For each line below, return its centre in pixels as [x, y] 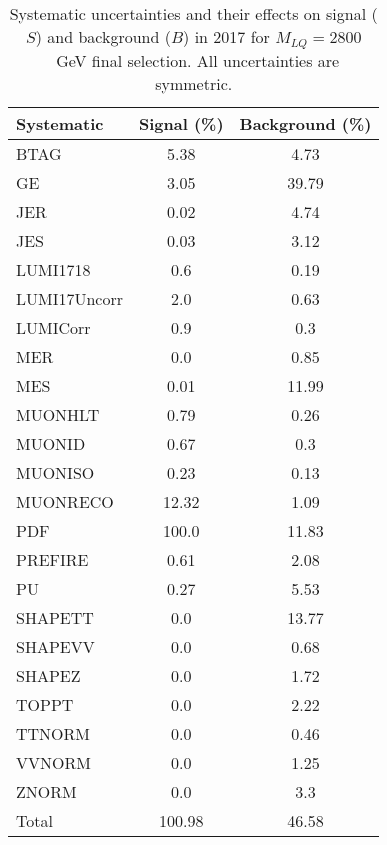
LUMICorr [53, 327]
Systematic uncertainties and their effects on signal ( [193, 13]
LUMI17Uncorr [69, 298]
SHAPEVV [55, 646]
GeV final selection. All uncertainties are [198, 60]
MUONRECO [65, 501]
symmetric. [194, 83]
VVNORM [53, 762]
